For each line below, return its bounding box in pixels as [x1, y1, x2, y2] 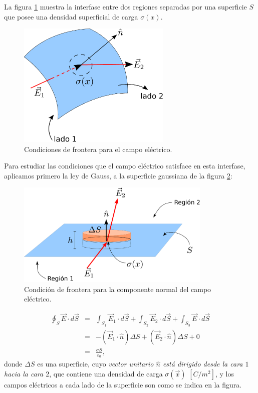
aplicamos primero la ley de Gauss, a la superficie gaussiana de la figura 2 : [4, 170, 232, 180]
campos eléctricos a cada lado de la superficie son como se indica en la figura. [4, 379, 242, 389]
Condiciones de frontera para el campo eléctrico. [24, 143, 172, 154]
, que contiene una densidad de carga [49, 368, 163, 378]
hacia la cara [4, 368, 44, 378]
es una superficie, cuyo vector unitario [37, 358, 154, 369]
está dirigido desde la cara [162, 358, 243, 369]
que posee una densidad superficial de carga [4, 11, 138, 21]
